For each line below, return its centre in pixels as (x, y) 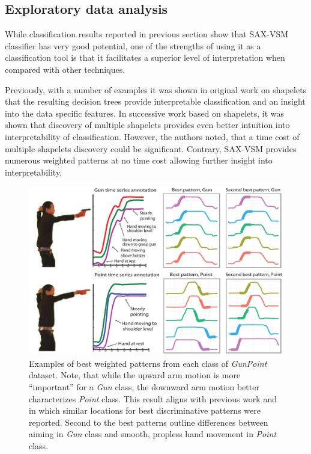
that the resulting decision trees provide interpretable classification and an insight (155, 101)
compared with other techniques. (65, 69)
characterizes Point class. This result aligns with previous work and (153, 398)
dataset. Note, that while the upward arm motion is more (135, 375)
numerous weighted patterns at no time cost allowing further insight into (139, 160)
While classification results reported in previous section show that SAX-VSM (147, 34)
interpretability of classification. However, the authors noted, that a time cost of (152, 136)
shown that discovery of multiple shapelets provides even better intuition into (147, 125)
